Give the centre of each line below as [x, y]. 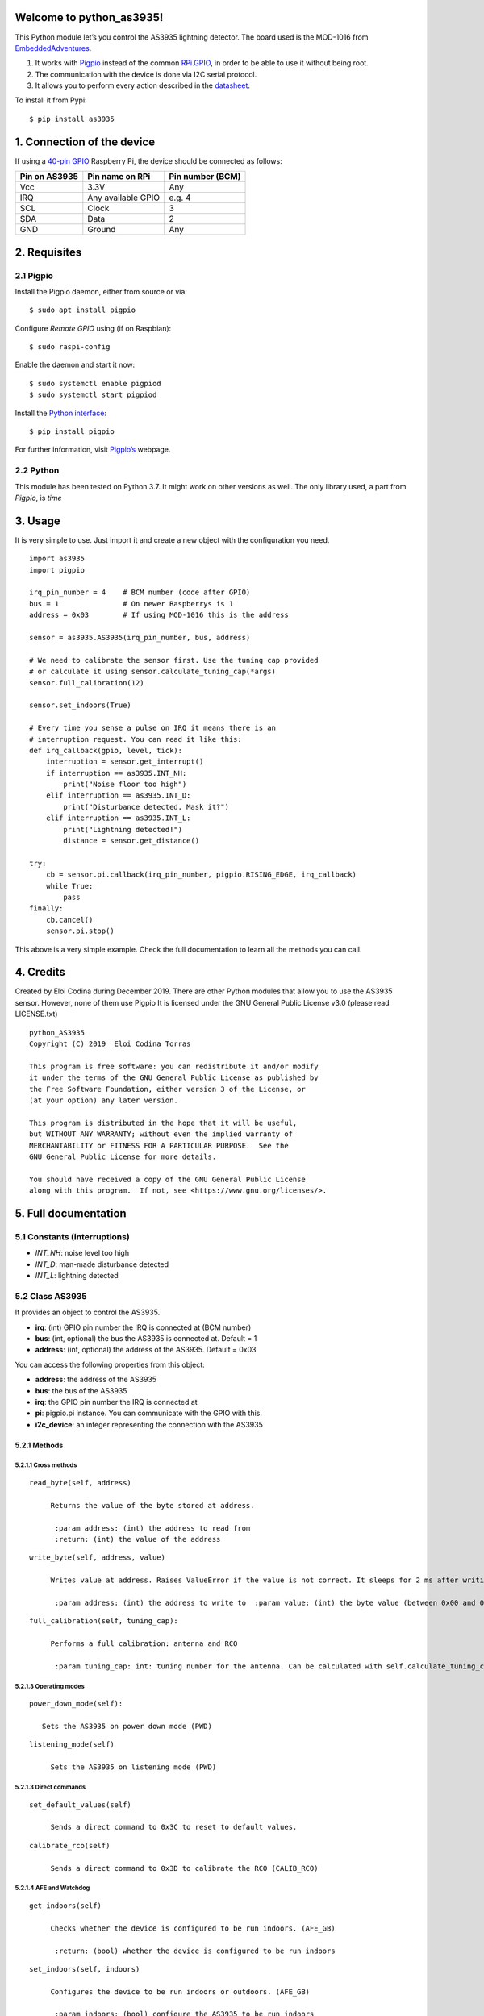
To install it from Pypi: [51, 100]
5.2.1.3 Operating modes [50, 1686]
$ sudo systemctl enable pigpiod [95, 383]
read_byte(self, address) [81, 1483]
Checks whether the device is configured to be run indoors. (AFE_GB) [193, 1928]
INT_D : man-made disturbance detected [102, 1264]
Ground [102, 230]
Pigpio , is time [38, 498]
